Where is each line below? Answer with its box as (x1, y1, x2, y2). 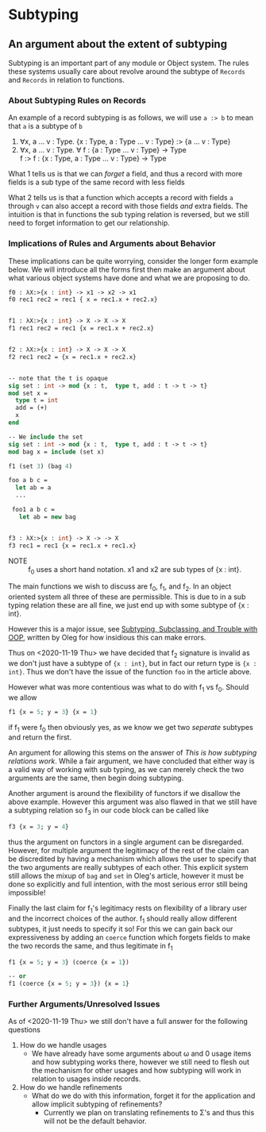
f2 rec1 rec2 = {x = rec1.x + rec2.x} (8, 353, 137, 361)
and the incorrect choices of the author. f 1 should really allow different (8, 914, 237, 925)
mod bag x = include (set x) (8, 447, 105, 456)
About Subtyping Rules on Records (8, 95, 147, 106)
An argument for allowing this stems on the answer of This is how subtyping (8, 748, 257, 758)
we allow (8, 693, 37, 702)
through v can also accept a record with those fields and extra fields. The (8, 201, 249, 211)
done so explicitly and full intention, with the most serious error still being (8, 879, 248, 889)
